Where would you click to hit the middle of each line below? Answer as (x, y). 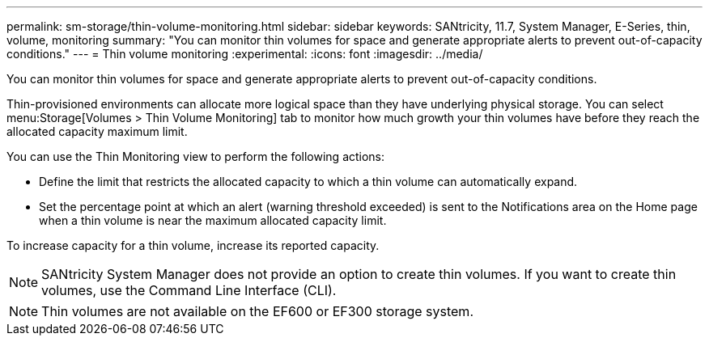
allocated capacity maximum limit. (97, 131)
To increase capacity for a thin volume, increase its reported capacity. (193, 245)
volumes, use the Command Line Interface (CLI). (189, 290)
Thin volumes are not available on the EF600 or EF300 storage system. (257, 311)
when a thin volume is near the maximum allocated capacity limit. (213, 220)
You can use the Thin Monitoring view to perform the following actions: (196, 156)
